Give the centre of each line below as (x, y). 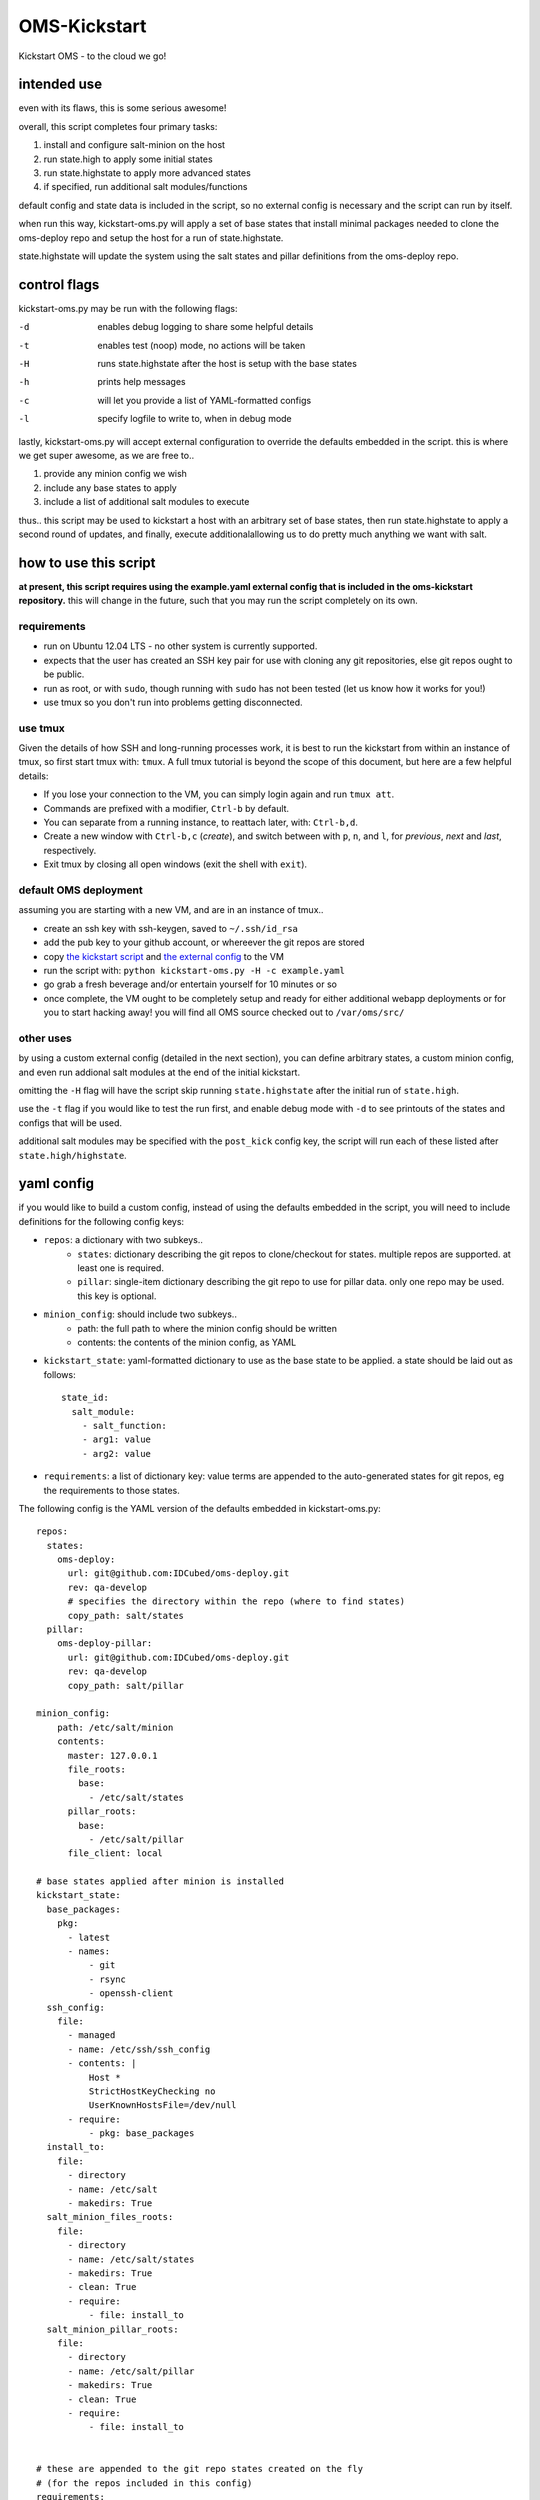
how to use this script (87, 562)
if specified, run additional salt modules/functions (145, 187)
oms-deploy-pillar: (104, 1643)
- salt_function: (124, 1425)
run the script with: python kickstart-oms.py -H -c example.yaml (194, 970)
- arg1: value (116, 1439)
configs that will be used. (70, 1122)
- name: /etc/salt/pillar (131, 2371)
